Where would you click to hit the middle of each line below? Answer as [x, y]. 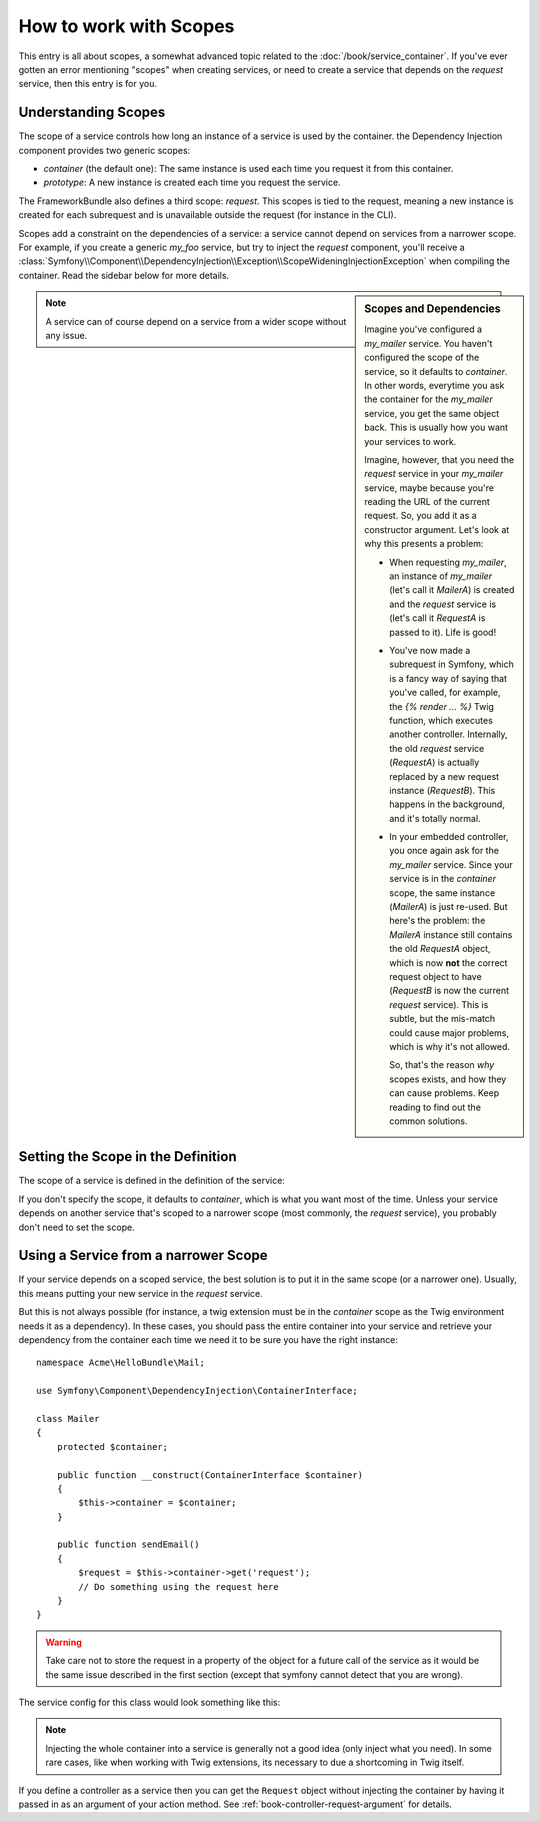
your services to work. [410, 441]
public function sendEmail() [128, 1544]
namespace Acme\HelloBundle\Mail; [120, 1363]
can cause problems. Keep [444, 1093]
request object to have [435, 976]
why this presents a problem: [424, 544]
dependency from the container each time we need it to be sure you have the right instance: [208, 1340]
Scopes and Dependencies [432, 309]
